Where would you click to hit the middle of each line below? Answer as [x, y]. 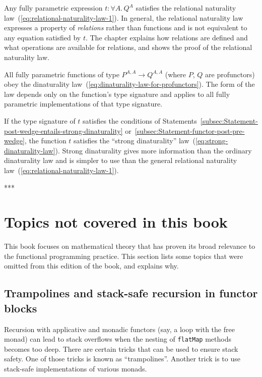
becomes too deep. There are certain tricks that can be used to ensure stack [121, 348]
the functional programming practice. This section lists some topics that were [124, 256]
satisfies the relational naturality [186, 8]
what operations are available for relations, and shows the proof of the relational [128, 47]
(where [176, 74]
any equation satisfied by [43, 37]
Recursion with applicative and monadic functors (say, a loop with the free [119, 329]
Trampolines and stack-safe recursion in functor [131, 293]
